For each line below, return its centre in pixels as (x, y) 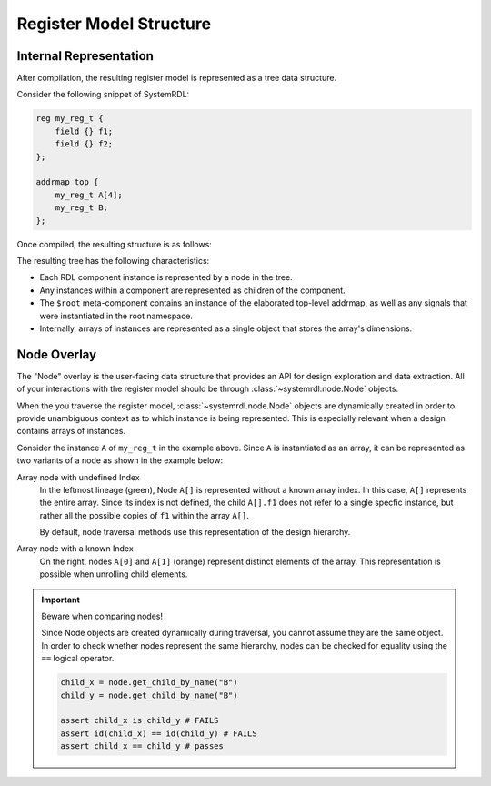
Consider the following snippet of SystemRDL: (103, 95)
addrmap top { (67, 182)
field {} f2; (84, 144)
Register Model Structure (114, 24)
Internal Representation (85, 56)
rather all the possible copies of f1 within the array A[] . (144, 515)
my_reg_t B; (82, 208)
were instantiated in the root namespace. (116, 316)
